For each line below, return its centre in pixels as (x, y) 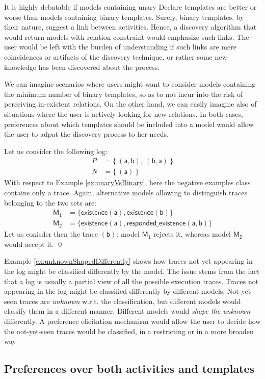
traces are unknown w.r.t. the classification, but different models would (130, 301)
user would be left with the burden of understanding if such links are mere (120, 47)
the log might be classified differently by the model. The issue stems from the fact (132, 271)
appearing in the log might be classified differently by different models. (115, 291)
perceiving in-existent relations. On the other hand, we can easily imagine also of (130, 104)
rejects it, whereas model (192, 234)
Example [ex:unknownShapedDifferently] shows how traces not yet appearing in (128, 261)
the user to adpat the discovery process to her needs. (86, 134)
